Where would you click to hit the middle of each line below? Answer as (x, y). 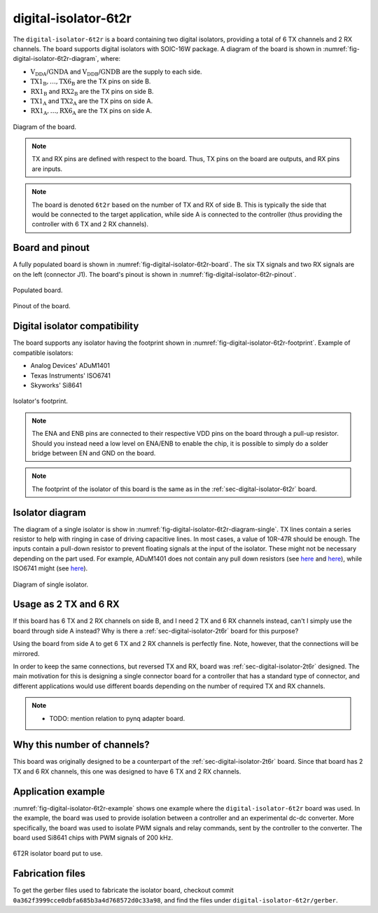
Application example (59, 791)
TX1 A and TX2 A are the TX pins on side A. (92, 102)
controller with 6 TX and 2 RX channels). (90, 224)
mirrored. (26, 653)
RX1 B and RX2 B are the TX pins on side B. (92, 92)
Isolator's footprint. (40, 401)
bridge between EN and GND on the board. (94, 453)
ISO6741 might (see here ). (50, 568)
